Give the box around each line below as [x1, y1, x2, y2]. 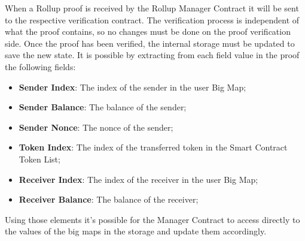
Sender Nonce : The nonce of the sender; [19, 120, 173, 133]
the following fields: [5, 60, 76, 73]
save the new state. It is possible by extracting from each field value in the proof [5, 49, 300, 61]
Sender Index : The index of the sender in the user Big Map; [19, 80, 246, 93]
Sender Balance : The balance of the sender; [19, 101, 187, 113]
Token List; [19, 152, 60, 165]
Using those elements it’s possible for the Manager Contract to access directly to [5, 213, 300, 225]
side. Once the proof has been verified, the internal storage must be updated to [5, 37, 295, 49]
